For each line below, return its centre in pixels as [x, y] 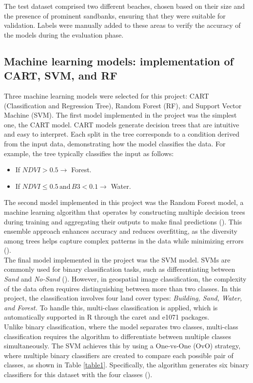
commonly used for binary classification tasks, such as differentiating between [120, 269]
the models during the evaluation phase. [64, 34]
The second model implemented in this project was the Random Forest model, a [124, 202]
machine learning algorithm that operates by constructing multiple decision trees [125, 212]
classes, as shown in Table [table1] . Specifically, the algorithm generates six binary [126, 365]
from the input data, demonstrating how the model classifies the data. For [115, 143]
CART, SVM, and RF [61, 75]
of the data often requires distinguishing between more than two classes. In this [123, 288]
